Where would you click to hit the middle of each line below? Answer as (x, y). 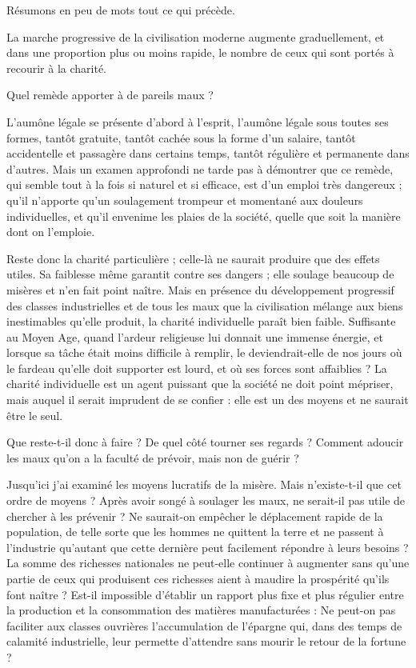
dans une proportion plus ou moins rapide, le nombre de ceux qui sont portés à (200, 52)
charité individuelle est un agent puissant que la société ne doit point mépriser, (200, 384)
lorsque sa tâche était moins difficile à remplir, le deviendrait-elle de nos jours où (204, 352)
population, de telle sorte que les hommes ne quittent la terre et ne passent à (195, 532)
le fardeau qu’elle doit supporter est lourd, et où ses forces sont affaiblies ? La (197, 368)
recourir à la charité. (56, 68)
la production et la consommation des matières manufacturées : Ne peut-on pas (201, 610)
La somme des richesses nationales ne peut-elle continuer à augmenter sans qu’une (208, 563)
